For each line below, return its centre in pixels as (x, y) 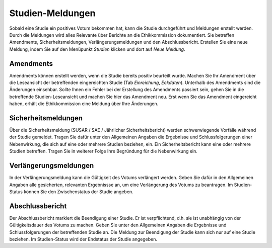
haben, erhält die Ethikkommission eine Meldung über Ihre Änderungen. (84, 104)
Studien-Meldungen (52, 13)
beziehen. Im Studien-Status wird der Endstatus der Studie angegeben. (83, 239)
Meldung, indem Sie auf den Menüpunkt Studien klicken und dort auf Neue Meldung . (97, 49)
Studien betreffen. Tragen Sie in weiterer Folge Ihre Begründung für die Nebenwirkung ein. (103, 151)
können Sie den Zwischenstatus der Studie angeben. (78, 192)
